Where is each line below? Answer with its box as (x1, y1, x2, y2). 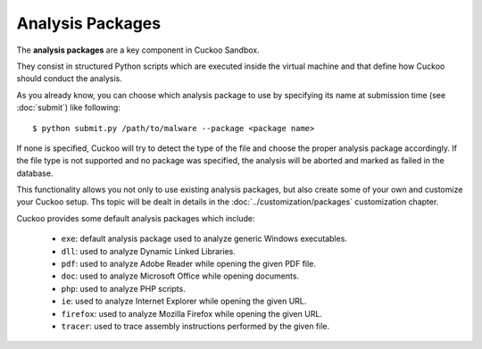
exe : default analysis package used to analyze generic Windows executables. (61, 233, 348, 245)
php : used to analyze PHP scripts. (61, 283, 187, 294)
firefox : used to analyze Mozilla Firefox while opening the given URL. (61, 308, 323, 319)
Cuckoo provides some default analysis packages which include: (16, 212, 255, 223)
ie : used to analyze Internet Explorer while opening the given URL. (61, 295, 307, 307)
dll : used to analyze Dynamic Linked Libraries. (61, 245, 237, 256)
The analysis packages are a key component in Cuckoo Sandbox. (16, 45, 261, 55)
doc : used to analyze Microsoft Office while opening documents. (61, 270, 299, 281)
